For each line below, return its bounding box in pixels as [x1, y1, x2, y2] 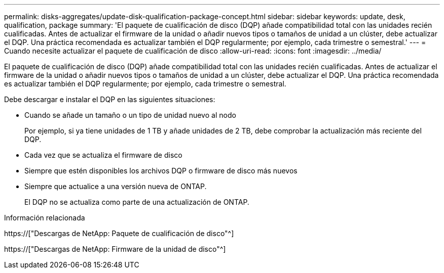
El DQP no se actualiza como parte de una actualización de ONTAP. [24, 198, 249, 206]
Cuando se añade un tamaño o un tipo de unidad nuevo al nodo [24, 111, 236, 119]
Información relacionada [4, 213, 85, 222]
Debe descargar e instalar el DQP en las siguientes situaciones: [4, 95, 215, 104]
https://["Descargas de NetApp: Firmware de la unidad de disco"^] [4, 245, 226, 253]
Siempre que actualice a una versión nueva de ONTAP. [24, 182, 207, 191]
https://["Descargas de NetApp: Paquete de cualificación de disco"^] [4, 229, 234, 238]
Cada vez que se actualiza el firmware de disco [24, 151, 182, 159]
